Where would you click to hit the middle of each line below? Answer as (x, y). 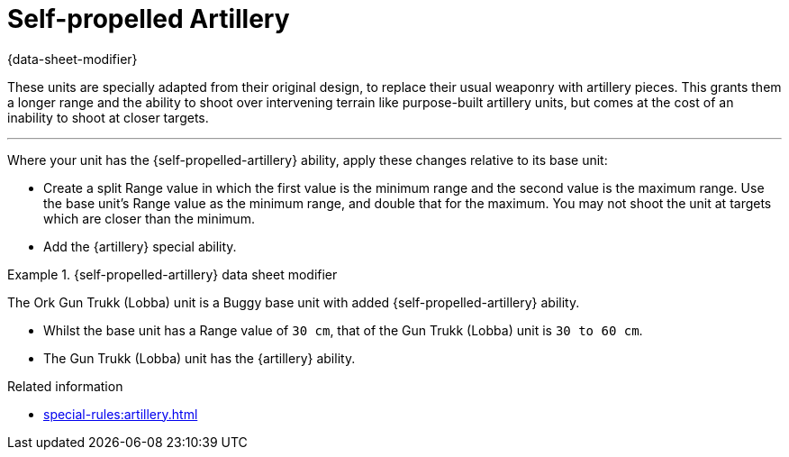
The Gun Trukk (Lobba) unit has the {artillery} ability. (200, 358)
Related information (65, 386)
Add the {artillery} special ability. (140, 246)
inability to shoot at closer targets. (108, 117)
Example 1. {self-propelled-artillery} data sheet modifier (172, 274)
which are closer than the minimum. (149, 218)
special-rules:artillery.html (121, 414)
